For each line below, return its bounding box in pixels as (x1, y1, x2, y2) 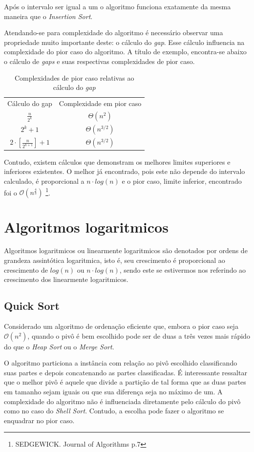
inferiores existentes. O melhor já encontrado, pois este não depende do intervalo (4, 166, 245, 176)
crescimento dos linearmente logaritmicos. (4, 274, 128, 284)
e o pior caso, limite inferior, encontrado (122, 176, 242, 186)
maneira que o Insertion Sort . (4, 11, 93, 21)
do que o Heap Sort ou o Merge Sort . (4, 341, 114, 351)
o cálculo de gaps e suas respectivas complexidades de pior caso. (4, 56, 195, 66)
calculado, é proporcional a (4, 176, 85, 186)
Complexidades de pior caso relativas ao (14, 72, 134, 83)
